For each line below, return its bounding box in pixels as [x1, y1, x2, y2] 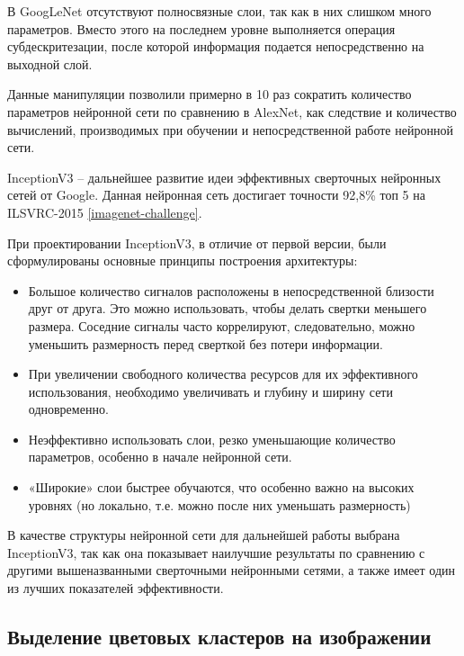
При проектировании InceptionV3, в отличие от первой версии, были [7, 233, 387, 252]
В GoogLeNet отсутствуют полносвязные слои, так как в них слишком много [7, 2, 432, 20]
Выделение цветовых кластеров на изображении [7, 623, 432, 651]
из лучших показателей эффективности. [7, 579, 224, 598]
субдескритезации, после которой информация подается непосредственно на [7, 37, 424, 56]
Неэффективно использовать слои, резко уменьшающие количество [28, 429, 396, 448]
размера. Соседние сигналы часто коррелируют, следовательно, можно [28, 316, 415, 335]
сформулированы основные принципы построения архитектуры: [7, 251, 358, 270]
